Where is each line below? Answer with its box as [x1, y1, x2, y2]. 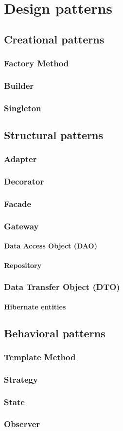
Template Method [4, 350, 76, 363]
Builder [4, 79, 34, 91]
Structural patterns [4, 127, 104, 143]
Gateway [4, 220, 39, 232]
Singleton [4, 102, 41, 114]
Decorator [4, 175, 44, 187]
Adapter [4, 153, 37, 165]
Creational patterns [4, 31, 105, 46]
